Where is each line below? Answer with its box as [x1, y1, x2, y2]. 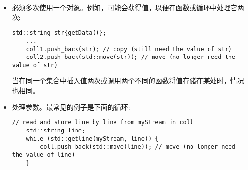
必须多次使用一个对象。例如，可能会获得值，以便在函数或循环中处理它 [12, 2, 237, 12]
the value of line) [12, 151, 75, 158]
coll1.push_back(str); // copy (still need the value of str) [26, 45, 232, 53]
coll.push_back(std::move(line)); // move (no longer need [40, 143, 235, 151]
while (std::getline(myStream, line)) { [26, 135, 159, 142]
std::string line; [26, 127, 86, 134]
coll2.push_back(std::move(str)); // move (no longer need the [26, 54, 235, 61]
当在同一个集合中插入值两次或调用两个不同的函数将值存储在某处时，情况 [12, 76, 244, 86]
